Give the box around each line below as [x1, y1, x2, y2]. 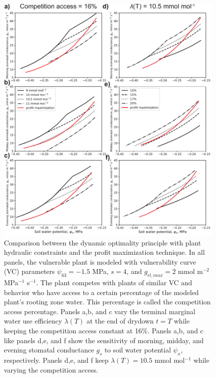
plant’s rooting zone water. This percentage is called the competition [4, 297, 211, 307]
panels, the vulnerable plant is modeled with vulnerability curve [4, 256, 196, 267]
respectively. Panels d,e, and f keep [4, 355, 109, 365]
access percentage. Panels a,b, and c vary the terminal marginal [4, 306, 195, 316]
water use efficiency [4, 316, 62, 326]
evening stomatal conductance [4, 345, 94, 355]
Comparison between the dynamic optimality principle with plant [4, 237, 201, 247]
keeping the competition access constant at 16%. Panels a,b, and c [4, 325, 204, 336]
